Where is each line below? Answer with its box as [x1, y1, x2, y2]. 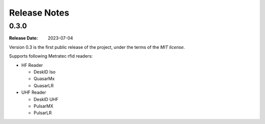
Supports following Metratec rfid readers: [9, 53, 93, 59]
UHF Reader [21, 89, 46, 95]
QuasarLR [33, 83, 54, 88]
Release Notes [9, 7, 70, 18]
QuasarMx [33, 76, 55, 82]
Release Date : [9, 35, 38, 41]
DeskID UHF [33, 96, 59, 102]
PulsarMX [33, 103, 53, 109]
